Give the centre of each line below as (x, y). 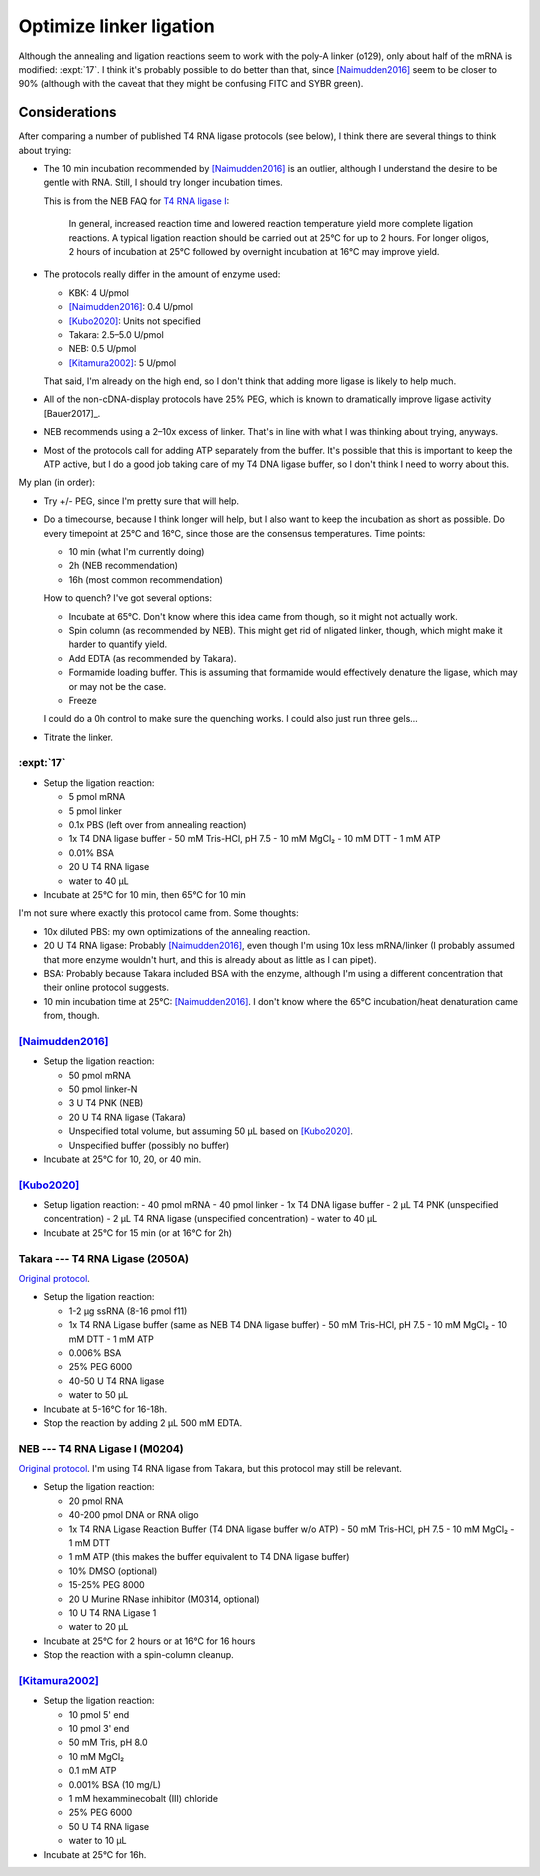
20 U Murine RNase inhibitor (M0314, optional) (164, 1599)
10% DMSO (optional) (113, 1571)
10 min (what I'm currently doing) (136, 551)
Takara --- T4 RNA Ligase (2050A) (104, 1258)
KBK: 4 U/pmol (99, 292)
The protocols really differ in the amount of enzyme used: (162, 274)
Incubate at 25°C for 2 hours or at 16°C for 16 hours (149, 1641)
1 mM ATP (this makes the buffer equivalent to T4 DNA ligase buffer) (209, 1557)
